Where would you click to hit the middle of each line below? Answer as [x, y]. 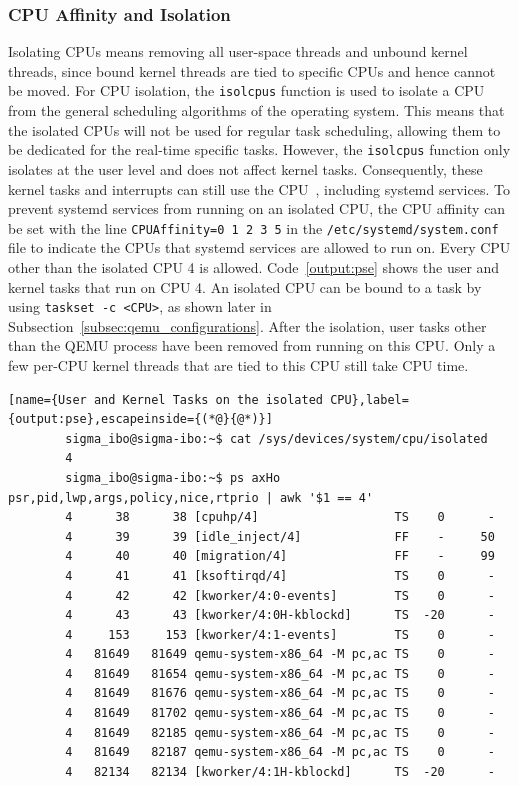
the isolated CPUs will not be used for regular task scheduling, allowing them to [254, 129]
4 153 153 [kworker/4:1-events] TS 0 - [280, 634]
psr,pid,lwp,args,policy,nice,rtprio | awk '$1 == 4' [191, 497]
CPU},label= [369, 399]
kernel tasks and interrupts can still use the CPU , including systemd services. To [259, 188]
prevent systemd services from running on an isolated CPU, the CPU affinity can [257, 208]
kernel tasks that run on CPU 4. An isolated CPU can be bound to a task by [245, 286]
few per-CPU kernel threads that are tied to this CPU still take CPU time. [238, 364]
